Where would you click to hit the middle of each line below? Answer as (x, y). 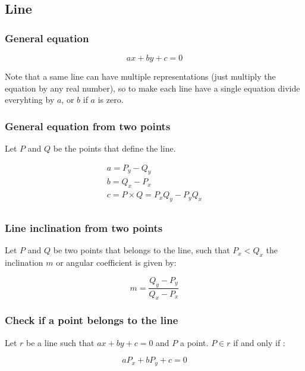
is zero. (111, 100)
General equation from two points (88, 126)
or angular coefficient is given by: (116, 262)
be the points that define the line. (114, 148)
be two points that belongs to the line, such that (142, 250)
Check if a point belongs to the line (92, 320)
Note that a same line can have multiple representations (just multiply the (140, 76)
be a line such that (60, 342)
